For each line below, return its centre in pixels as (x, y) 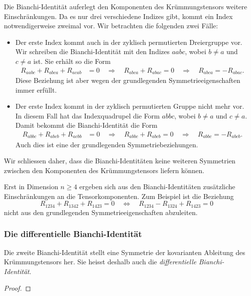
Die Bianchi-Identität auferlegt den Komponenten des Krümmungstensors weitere (125, 6)
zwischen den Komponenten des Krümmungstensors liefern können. (104, 170)
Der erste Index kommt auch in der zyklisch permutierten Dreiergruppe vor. (129, 42)
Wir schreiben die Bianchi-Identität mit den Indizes (92, 51)
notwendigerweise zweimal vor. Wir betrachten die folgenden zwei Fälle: (111, 26)
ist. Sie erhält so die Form (72, 61)
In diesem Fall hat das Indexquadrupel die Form (87, 115)
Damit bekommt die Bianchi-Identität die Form (86, 125)
